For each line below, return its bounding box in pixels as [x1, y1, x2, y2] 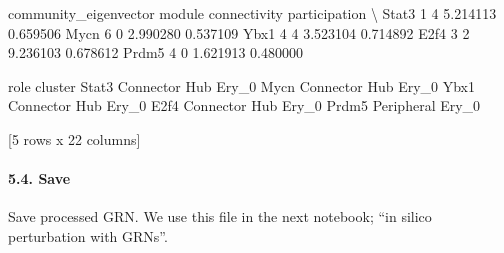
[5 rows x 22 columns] [8, 128, 141, 149]
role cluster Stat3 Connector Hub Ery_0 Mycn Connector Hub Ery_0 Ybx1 [8, 75, 476, 96]
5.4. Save [8, 168, 71, 189]
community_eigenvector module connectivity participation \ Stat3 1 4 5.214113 [8, 3, 497, 23]
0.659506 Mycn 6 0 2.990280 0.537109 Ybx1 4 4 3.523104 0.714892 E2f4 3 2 [8, 22, 470, 43]
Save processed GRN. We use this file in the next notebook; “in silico [8, 206, 432, 227]
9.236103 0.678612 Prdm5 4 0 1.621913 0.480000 [8, 42, 304, 63]
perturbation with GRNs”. [8, 225, 168, 246]
